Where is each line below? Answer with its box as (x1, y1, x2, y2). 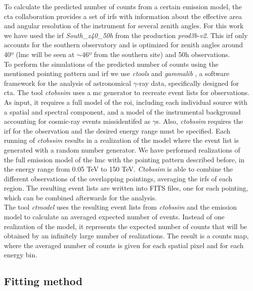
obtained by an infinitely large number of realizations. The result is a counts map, (4, 231, 249, 241)
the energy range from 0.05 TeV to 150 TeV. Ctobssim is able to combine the (4, 164, 233, 174)
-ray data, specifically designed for (136, 78, 239, 88)
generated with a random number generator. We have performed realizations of (4, 144, 240, 155)
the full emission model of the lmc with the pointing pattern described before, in (4, 154, 245, 164)
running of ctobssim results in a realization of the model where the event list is (4, 135, 239, 145)
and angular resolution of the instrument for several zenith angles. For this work (4, 20, 244, 31)
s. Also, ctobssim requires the (156, 116, 243, 126)
